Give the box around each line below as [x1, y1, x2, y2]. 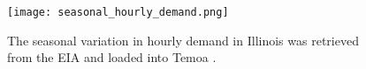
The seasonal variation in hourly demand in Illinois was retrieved [7, 31, 359, 49]
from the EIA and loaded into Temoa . [7, 48, 217, 66]
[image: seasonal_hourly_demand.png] [7, 6, 229, 18]
